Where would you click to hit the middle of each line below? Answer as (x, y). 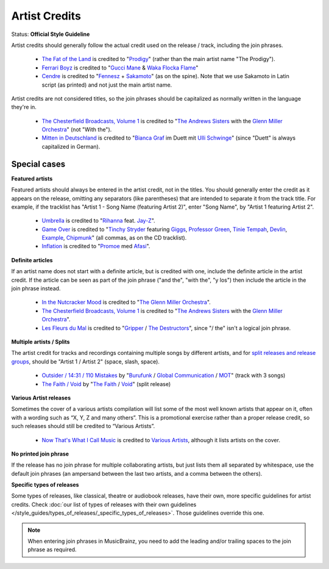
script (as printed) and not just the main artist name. (107, 85)
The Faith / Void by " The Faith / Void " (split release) (106, 384)
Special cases (38, 164)
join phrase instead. (36, 288)
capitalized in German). (71, 146)
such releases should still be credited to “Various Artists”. (83, 426)
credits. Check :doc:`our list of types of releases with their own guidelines (104, 504)
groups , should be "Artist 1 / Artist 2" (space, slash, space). (85, 361)
